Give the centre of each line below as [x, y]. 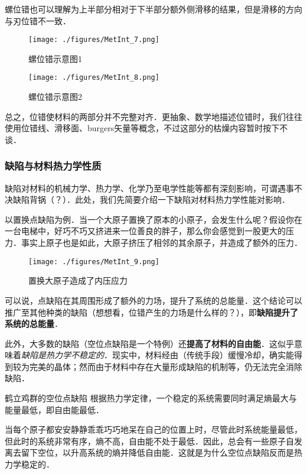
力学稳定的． [30, 464]
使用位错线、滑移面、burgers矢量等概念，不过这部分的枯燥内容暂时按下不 [146, 128]
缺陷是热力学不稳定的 [63, 355]
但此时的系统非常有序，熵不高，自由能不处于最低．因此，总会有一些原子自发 [153, 441]
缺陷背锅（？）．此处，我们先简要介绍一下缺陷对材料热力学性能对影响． [151, 199]
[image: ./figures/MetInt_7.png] [94, 40]
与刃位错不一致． [38, 20]
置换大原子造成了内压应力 [78, 280]
